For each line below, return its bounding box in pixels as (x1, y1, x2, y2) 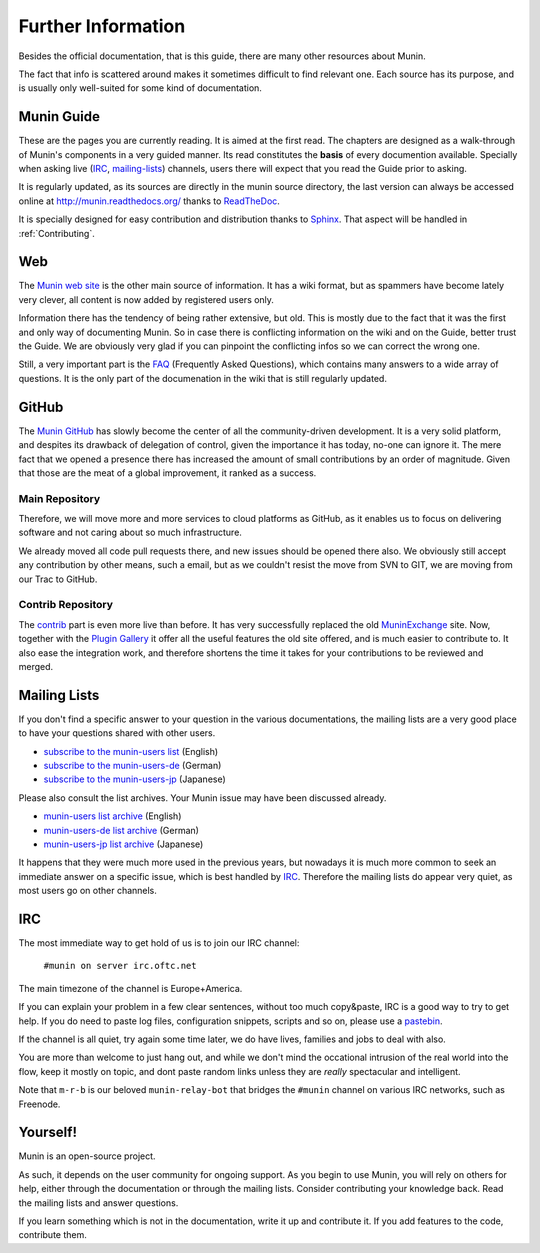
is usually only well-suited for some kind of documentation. (18, 82, 262, 94)
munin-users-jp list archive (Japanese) (43, 838, 204, 850)
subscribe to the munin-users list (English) (43, 745, 219, 757)
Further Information (18, 15, 186, 37)
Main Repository (18, 491, 101, 505)
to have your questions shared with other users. (18, 727, 216, 739)
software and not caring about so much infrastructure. (18, 526, 242, 539)
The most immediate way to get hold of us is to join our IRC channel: (18, 937, 300, 949)
